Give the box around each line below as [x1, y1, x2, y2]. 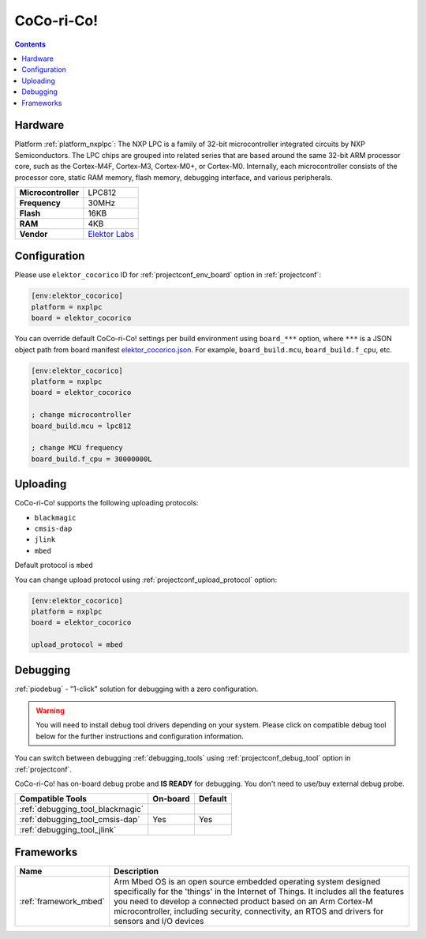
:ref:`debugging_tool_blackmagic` [19, 804, 144, 815]
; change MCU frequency [31, 443, 124, 453]
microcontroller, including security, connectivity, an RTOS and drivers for [113, 905, 384, 916]
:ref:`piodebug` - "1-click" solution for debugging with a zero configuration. [14, 684, 259, 693]
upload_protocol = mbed [31, 640, 124, 649]
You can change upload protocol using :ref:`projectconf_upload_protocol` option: [14, 575, 278, 584]
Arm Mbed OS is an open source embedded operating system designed [113, 876, 381, 887]
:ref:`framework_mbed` [19, 896, 106, 907]
